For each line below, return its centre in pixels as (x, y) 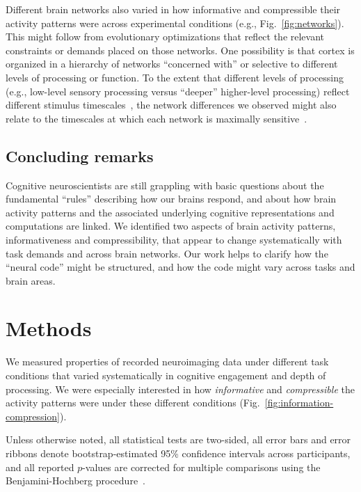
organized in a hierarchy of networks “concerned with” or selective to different (172, 64)
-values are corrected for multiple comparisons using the (201, 467)
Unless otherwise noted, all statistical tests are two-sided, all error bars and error (178, 439)
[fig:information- (299, 403)
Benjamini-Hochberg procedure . (76, 481)
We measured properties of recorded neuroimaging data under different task (167, 362)
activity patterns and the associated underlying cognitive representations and (170, 212)
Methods (49, 328)
